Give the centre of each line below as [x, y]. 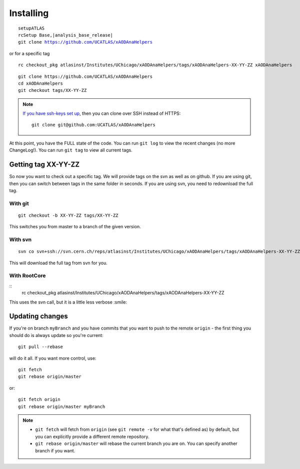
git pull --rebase [41, 347]
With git [19, 203]
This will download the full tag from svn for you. [58, 263]
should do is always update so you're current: [56, 335]
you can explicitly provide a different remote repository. [92, 436]
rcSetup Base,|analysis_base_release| [66, 35]
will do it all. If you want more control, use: [53, 358]
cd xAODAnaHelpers [41, 83]
